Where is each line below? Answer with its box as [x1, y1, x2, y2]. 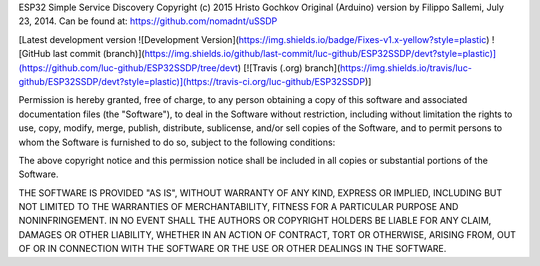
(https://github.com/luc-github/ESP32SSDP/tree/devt [18, 61, 239, 74]
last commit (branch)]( [52, 48, 145, 60]
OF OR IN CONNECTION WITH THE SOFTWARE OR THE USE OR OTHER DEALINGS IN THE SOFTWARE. [18, 243, 447, 255]
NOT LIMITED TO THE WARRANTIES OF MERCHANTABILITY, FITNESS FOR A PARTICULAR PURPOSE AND [18, 201, 459, 213]
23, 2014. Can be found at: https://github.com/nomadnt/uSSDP [18, 15, 278, 27]
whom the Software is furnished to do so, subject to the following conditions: [18, 136, 336, 148]
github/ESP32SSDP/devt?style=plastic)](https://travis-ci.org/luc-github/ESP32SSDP [18, 75, 365, 87]
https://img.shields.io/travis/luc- [340, 61, 472, 74]
